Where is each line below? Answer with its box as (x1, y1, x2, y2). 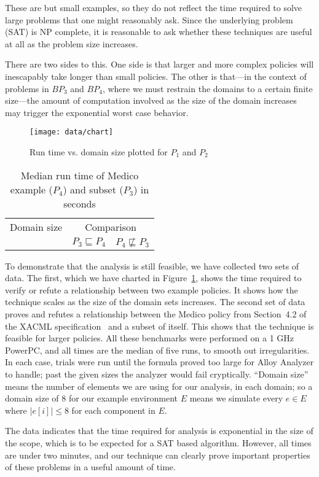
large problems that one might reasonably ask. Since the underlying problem (5, 13, 293, 26)
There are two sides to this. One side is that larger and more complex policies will (5, 58, 314, 71)
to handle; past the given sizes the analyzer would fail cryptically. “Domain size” (5, 367, 309, 380)
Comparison (85, 219, 136, 234)
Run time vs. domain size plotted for (30, 145, 168, 158)
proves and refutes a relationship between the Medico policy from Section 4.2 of (5, 307, 307, 320)
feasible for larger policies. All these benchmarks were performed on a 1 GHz (5, 332, 294, 344)
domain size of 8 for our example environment (5, 392, 178, 405)
